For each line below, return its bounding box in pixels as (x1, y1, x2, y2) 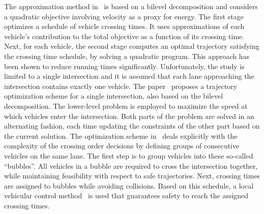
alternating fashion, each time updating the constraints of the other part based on (4, 120, 260, 131)
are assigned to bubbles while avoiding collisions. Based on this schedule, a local (4, 180, 254, 191)
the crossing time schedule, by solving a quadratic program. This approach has (4, 50, 250, 61)
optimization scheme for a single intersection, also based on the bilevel (4, 90, 223, 101)
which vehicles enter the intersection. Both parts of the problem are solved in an (4, 110, 254, 121)
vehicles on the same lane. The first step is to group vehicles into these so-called (4, 150, 253, 161)
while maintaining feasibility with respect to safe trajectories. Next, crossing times (4, 170, 260, 181)
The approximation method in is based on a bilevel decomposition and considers (4, 1, 258, 11)
